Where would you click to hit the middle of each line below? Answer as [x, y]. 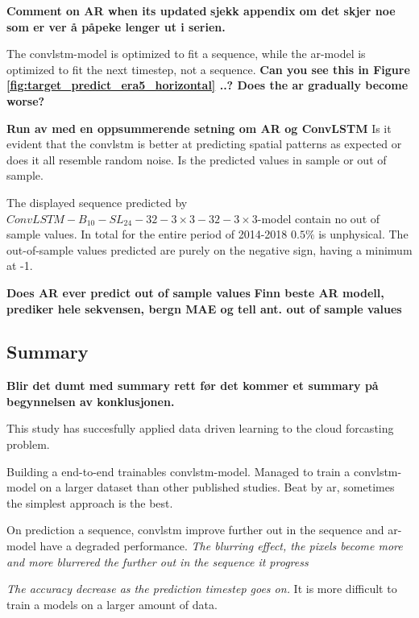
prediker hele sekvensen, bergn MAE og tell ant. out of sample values [204, 308]
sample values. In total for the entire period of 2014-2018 [147, 234]
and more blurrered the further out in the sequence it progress [158, 561]
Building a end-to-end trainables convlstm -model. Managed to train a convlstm [202, 471]
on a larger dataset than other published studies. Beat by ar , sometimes [217, 487]
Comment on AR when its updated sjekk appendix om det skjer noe [201, 10]
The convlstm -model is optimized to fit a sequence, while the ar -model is [186, 54]
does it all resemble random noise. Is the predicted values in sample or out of [197, 159]
